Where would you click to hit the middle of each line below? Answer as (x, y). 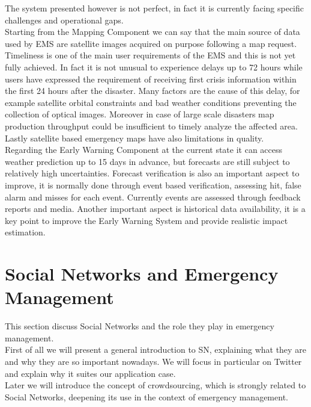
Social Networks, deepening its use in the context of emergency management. (146, 396)
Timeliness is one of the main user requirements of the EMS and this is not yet (150, 55)
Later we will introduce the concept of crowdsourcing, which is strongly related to (155, 385)
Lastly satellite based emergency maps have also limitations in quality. (134, 138)
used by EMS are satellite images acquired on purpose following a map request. (151, 43)
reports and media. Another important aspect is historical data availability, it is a (155, 209)
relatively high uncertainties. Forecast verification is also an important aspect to (152, 173)
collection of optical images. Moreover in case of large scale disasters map (140, 114)
